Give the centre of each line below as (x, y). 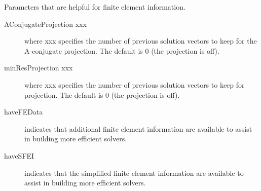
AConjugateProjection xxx (45, 24)
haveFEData (24, 112)
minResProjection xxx (39, 68)
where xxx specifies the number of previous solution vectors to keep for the (141, 41)
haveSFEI (19, 155)
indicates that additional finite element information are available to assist (138, 128)
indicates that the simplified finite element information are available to (134, 173)
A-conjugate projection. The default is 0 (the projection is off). (122, 50)
